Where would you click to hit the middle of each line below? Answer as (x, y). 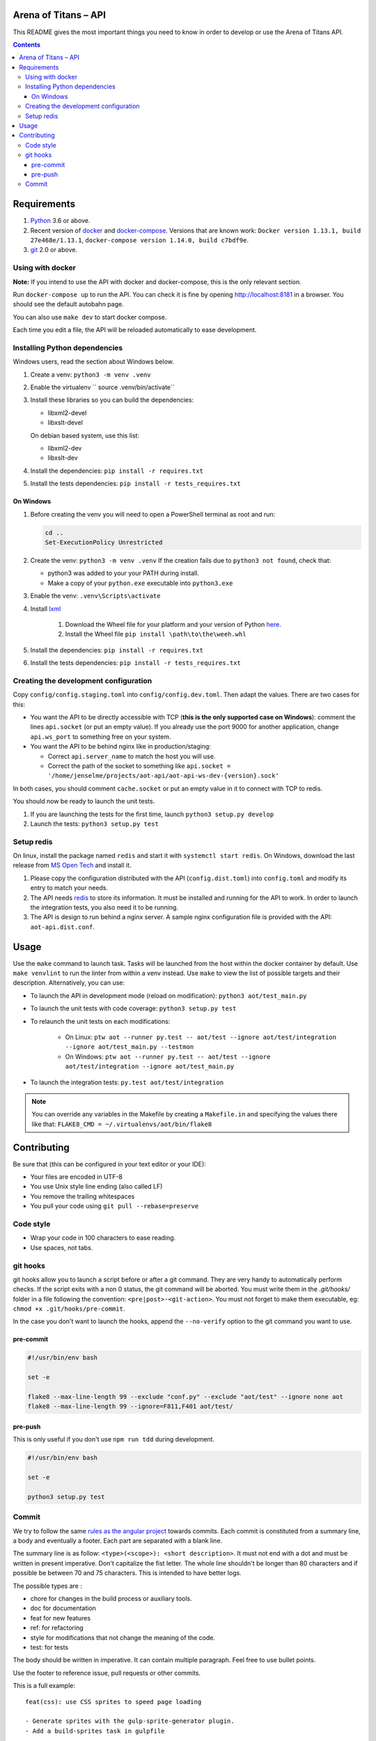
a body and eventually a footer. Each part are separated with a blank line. (118, 1541)
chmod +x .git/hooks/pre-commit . (69, 1309)
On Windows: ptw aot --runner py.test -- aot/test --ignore (168, 1056)
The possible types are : (48, 1586)
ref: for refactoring (57, 1628)
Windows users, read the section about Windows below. (93, 361)
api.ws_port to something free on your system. (101, 736)
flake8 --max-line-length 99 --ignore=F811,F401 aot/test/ (130, 1406)
